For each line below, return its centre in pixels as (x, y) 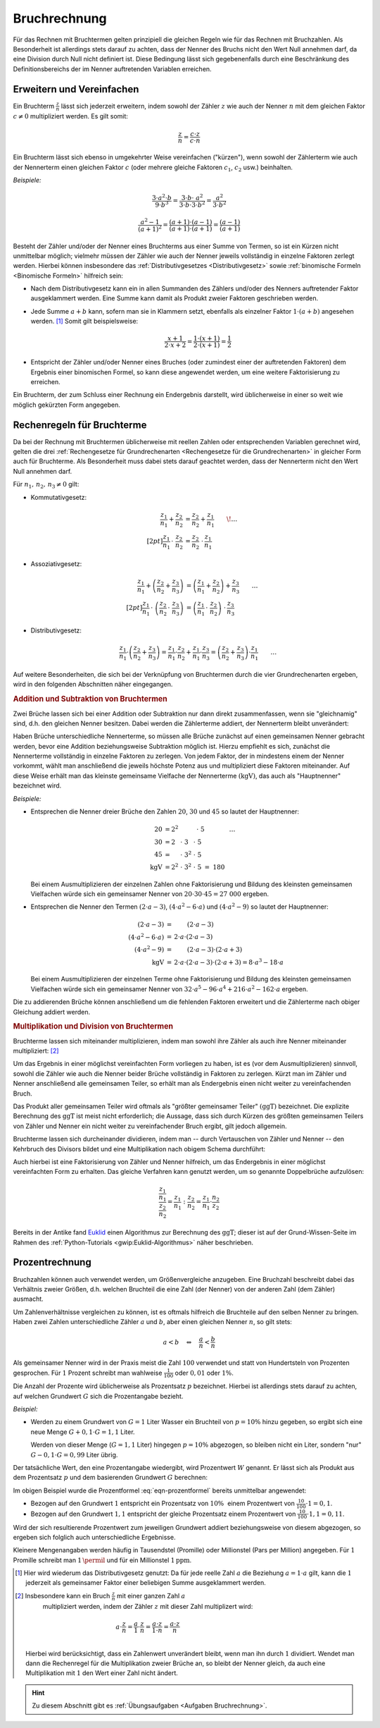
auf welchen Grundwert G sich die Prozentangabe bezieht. (98, 1396)
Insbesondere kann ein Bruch (68, 1595)
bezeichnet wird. (37, 785)
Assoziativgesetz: (56, 563)
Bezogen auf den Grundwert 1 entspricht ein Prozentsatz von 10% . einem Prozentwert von (163, 1503)
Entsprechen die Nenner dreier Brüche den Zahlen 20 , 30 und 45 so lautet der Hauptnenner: (165, 811)
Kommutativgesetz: (59, 497)
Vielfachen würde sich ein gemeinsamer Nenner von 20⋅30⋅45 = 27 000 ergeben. (150, 894)
